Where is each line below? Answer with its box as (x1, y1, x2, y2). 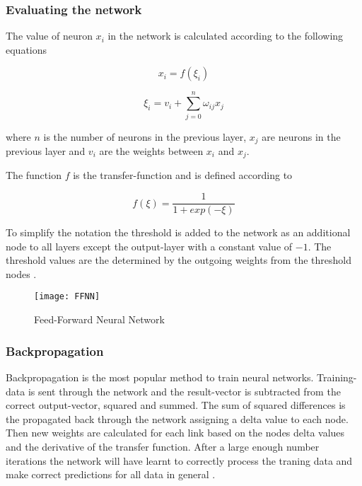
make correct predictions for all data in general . (6, 467, 216, 482)
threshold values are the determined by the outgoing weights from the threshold (6, 253, 351, 267)
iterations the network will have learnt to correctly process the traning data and (6, 453, 353, 468)
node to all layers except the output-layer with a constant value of (6, 238, 293, 253)
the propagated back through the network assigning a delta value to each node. (6, 411, 349, 426)
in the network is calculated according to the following (107, 28, 344, 43)
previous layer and (6, 143, 86, 158)
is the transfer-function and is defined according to (73, 168, 293, 183)
